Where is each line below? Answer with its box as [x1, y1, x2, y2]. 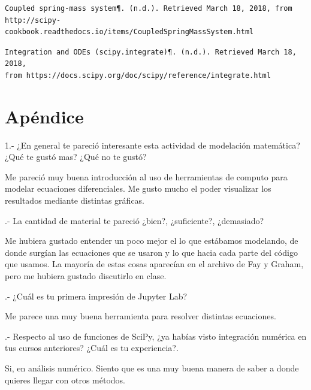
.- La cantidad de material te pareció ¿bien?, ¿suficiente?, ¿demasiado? [5, 214, 264, 226]
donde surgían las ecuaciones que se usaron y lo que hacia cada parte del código [5, 246, 298, 258]
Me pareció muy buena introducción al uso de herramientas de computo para [5, 170, 288, 183]
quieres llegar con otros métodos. [5, 373, 125, 386]
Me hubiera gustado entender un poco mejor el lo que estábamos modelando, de [5, 234, 298, 247]
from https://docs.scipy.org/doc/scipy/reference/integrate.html [5, 71, 271, 80]
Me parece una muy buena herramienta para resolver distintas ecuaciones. [5, 310, 276, 322]
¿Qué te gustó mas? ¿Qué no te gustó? [5, 150, 147, 163]
